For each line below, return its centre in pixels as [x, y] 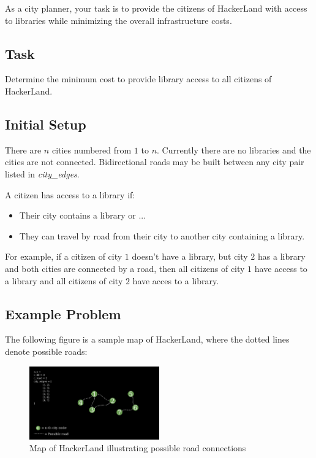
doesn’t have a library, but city [190, 256]
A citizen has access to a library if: [70, 194]
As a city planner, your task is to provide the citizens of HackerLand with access [156, 8]
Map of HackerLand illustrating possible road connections [138, 448]
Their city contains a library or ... [83, 215]
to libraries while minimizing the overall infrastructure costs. [118, 20]
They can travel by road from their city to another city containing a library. [162, 235]
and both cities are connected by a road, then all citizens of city [125, 268]
